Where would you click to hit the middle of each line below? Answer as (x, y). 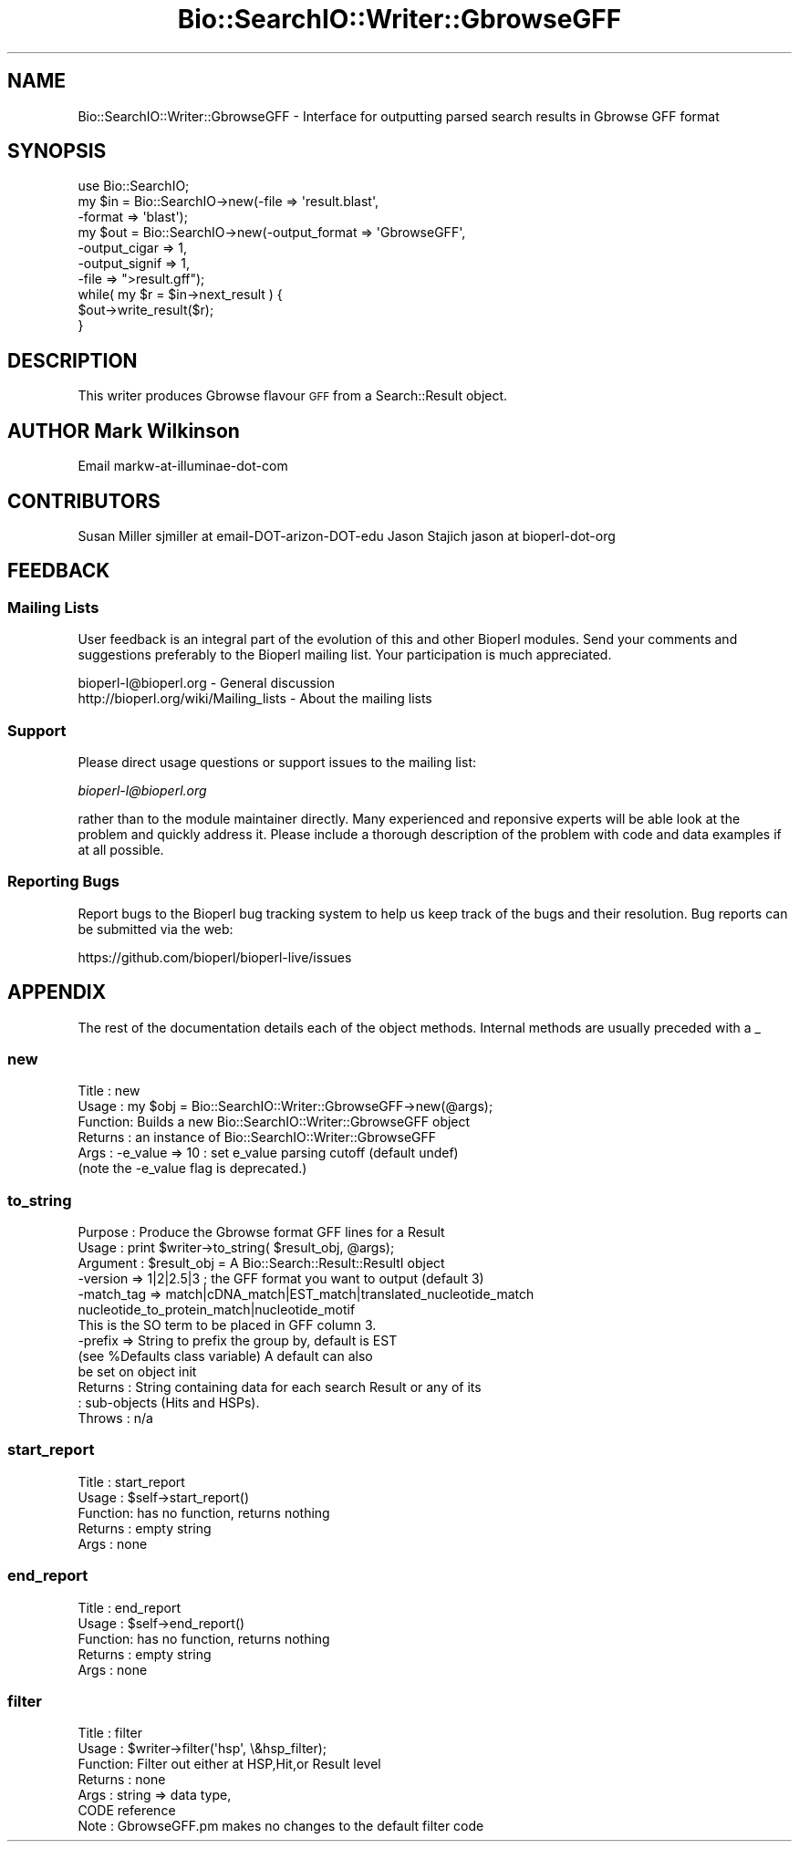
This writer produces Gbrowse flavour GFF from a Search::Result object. (293, 396)
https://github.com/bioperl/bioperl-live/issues (215, 957)
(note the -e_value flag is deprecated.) (192, 1169)
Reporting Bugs (63, 882)
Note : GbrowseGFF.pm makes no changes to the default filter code (281, 1826)
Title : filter (110, 1733)
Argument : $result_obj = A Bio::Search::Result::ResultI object (261, 1263)
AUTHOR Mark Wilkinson (124, 431)
